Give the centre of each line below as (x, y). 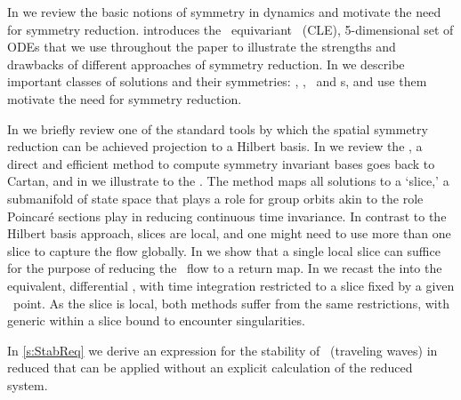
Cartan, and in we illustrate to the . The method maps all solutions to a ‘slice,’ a (228, 181)
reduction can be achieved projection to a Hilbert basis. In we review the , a (215, 146)
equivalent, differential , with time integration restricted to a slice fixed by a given (231, 285)
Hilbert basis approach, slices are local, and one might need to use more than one (229, 233)
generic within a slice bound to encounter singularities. (156, 320)
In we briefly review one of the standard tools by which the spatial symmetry (218, 128)
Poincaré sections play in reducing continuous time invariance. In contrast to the (227, 216)
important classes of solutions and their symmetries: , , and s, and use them (217, 81)
